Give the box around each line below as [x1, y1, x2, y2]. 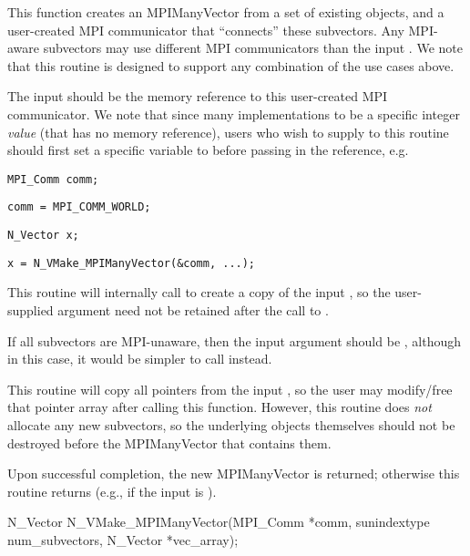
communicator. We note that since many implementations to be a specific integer [7, 104, 460, 123]
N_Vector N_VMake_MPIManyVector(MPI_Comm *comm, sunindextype [7, 512, 430, 531]
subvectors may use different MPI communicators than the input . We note [43, 38, 463, 57]
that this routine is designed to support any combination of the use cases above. [7, 56, 455, 75]
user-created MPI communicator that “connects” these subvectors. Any [7, 20, 404, 39]
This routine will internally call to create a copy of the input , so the [7, 283, 391, 302]
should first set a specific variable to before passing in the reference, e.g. [7, 140, 409, 160]
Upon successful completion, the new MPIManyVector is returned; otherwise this [7, 464, 460, 483]
